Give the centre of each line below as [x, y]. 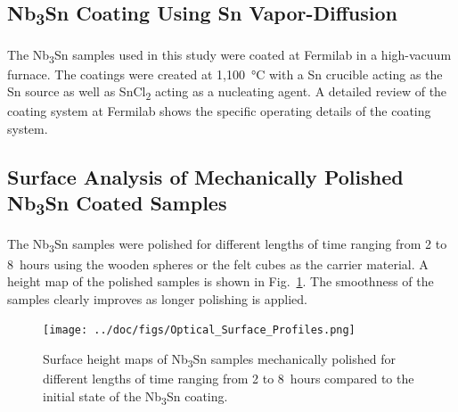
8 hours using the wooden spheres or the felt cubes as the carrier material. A [218, 264]
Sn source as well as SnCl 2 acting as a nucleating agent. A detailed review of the [227, 93]
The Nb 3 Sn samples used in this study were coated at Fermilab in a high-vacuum [229, 55]
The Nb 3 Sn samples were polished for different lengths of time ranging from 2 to [227, 245]
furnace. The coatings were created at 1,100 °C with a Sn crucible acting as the [225, 74]
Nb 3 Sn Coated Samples [117, 205]
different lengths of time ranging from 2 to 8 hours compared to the [229, 379]
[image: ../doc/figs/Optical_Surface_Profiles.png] [199, 330]
